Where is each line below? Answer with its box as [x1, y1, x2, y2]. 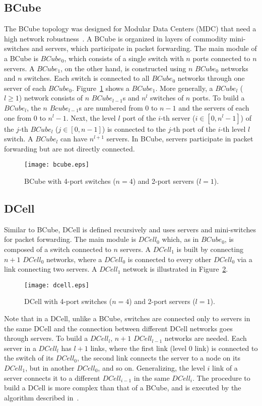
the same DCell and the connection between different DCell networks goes [4, 323, 233, 333]
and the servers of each [178, 102, 249, 113]
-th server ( [160, 112, 195, 123]
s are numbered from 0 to [79, 102, 158, 113]
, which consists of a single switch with [64, 53, 184, 63]
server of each [4, 82, 46, 93]
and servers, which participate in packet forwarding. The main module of [31, 43, 257, 54]
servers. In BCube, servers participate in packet [106, 133, 253, 144]
